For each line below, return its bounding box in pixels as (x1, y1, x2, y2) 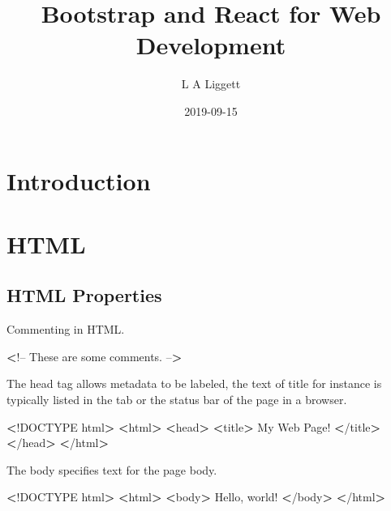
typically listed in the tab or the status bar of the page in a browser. (6, 391, 347, 408)
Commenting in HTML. (6, 321, 125, 338)
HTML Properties (6, 283, 162, 308)
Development (135, 28, 286, 62)
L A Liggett (181, 75, 241, 92)
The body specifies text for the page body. (6, 461, 217, 478)
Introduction (6, 164, 151, 197)
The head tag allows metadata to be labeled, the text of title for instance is (6, 375, 382, 392)
